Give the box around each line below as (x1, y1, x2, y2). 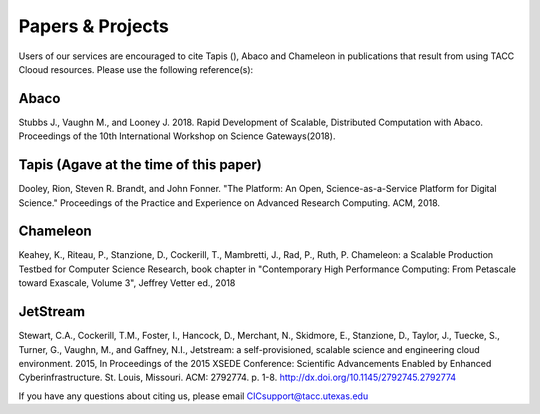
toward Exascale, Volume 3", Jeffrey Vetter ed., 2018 (18, 277, 236, 289)
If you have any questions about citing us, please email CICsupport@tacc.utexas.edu (18, 390, 369, 402)
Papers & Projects (18, 15, 170, 37)
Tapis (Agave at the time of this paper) (18, 156, 262, 174)
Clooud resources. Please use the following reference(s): (18, 63, 254, 75)
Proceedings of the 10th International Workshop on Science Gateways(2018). (18, 130, 336, 142)
